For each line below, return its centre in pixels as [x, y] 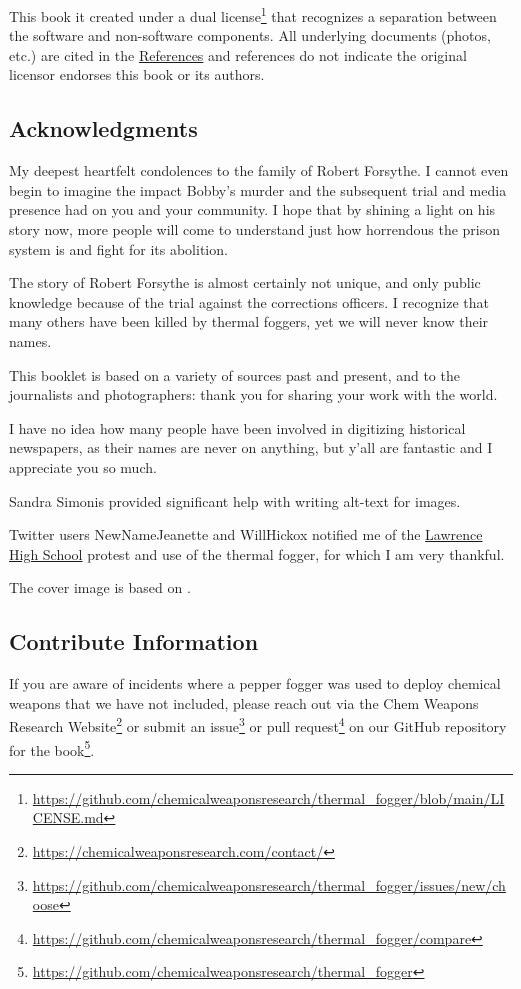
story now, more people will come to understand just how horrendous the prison [255, 229]
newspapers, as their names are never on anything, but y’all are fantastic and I [251, 447]
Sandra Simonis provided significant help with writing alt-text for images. [235, 500]
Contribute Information [134, 641]
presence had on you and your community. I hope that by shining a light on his [252, 209]
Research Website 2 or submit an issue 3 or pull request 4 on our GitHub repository [258, 724]
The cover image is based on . [100, 587]
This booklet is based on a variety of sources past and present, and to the [234, 374]
